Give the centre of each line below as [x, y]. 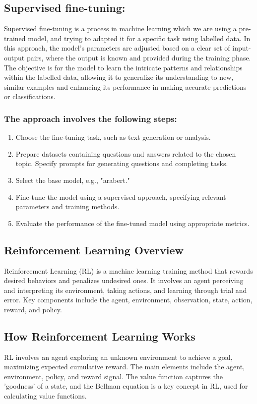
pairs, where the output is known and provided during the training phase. [139, 57]
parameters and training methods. [67, 206]
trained [15, 38]
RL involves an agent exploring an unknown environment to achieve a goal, [118, 357]
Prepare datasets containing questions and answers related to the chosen [126, 153]
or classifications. [30, 96]
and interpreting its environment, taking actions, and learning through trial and [126, 290]
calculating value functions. [45, 396]
